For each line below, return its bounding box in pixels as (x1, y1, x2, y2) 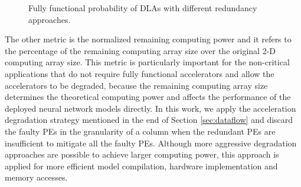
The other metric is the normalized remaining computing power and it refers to (5, 33, 292, 45)
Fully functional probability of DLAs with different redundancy (28, 2, 257, 14)
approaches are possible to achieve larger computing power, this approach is (5, 148, 279, 161)
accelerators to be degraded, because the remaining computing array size (5, 79, 268, 91)
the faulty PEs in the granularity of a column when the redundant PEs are (5, 125, 276, 137)
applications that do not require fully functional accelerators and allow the (5, 67, 274, 79)
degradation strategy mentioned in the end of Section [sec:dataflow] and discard (5, 113, 293, 126)
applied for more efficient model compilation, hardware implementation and (5, 159, 278, 172)
